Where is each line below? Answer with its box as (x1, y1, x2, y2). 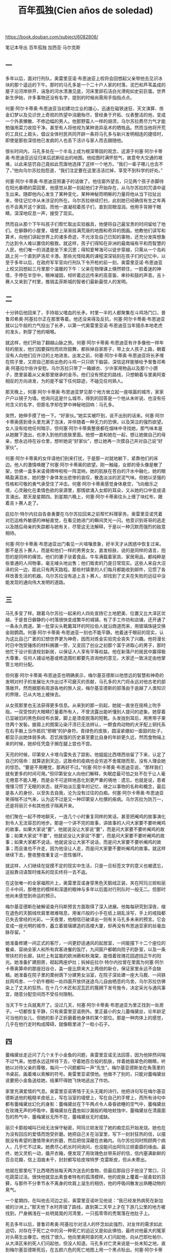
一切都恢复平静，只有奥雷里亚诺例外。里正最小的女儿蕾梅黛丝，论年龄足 (14, 1008, 166, 1014)
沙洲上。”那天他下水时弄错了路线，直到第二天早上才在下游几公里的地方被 (14, 1204, 166, 1210)
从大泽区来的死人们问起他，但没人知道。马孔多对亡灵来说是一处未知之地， (5, 1240, 161, 1246)
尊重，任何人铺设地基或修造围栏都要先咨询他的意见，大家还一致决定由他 (9, 655, 161, 661)
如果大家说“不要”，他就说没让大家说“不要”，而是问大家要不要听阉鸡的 (14, 832, 160, 838)
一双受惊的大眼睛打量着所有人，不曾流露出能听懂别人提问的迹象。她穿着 (14, 709, 166, 715)
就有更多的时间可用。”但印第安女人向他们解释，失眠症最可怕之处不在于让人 (5, 770, 161, 777)
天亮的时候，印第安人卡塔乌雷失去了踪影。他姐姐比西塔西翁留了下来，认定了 (5, 751, 166, 757)
